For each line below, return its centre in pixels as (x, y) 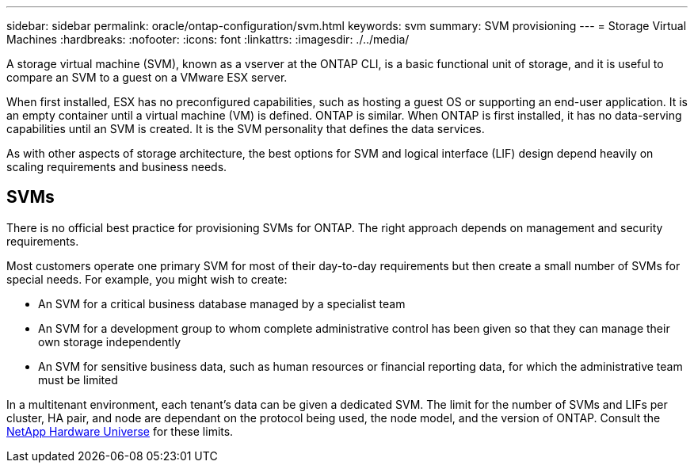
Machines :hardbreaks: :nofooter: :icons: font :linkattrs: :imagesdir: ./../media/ (208, 39)
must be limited (78, 379)
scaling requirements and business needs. (117, 167)
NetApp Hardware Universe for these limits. (120, 431)
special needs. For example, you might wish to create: (147, 279)
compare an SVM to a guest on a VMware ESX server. (147, 77)
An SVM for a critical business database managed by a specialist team (222, 303)
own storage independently (110, 341)
